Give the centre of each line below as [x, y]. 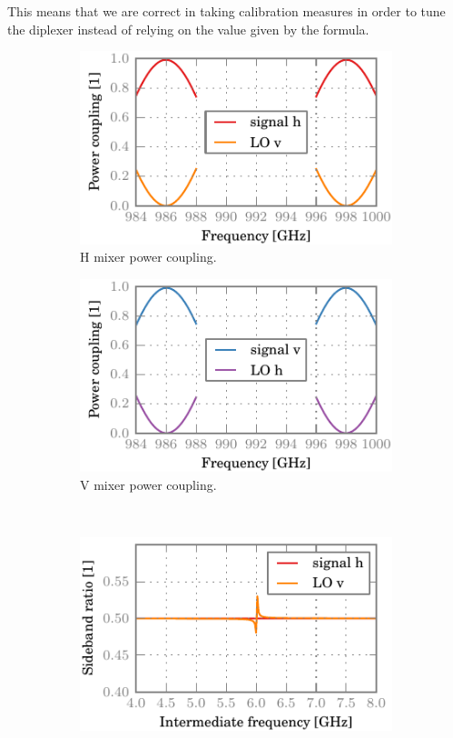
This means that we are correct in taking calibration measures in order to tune [226, 11]
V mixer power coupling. [148, 484]
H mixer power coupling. [148, 257]
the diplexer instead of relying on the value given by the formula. [188, 29]
